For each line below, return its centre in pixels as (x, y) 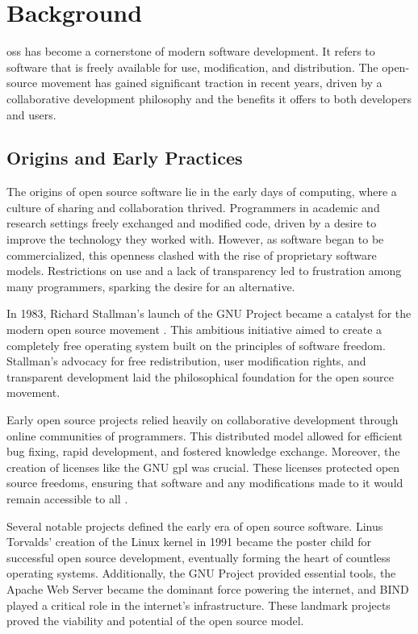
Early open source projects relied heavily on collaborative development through (203, 420)
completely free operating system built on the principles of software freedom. (196, 345)
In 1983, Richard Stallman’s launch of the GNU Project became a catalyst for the (209, 313)
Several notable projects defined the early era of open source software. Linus (195, 526)
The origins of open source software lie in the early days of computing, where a (202, 192)
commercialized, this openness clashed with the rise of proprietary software (192, 254)
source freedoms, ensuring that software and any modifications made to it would (205, 483)
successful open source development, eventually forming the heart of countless (199, 557)
